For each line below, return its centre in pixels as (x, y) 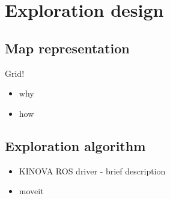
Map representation (67, 48)
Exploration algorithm (75, 145)
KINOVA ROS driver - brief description (92, 171)
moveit (31, 191)
